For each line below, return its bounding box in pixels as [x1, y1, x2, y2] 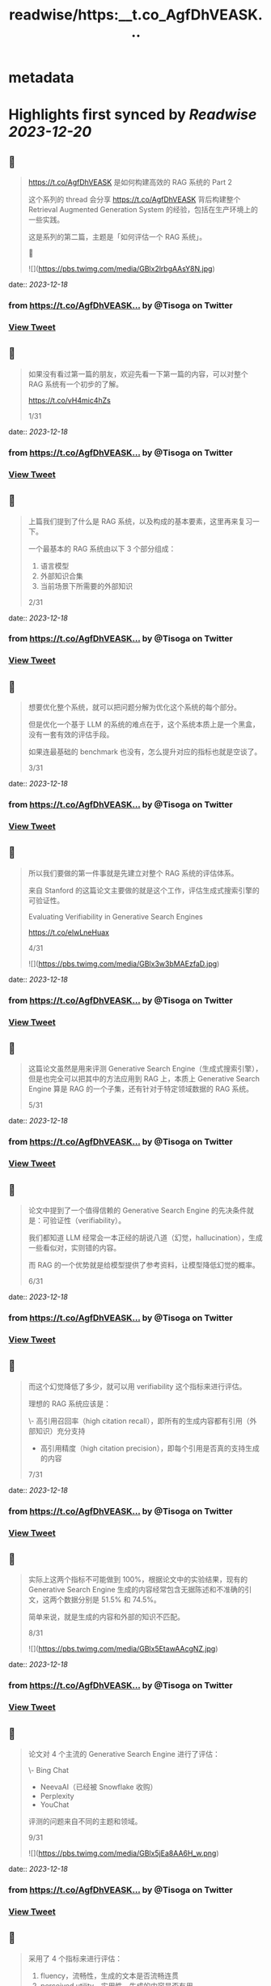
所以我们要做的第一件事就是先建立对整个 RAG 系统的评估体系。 [28, 868, 239, 878]
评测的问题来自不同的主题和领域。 [28, 1817, 142, 1826]
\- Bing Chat [28, 1766, 70, 1775]
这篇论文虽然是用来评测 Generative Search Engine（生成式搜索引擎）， [28, 1063, 263, 1074]
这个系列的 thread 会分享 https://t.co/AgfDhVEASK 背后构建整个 [28, 194, 241, 204]
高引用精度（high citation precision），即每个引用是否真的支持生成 [40, 1443, 260, 1453]
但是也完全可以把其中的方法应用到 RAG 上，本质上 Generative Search [28, 1074, 260, 1084]
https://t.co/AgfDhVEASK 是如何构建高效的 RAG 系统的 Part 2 [28, 177, 232, 187]
